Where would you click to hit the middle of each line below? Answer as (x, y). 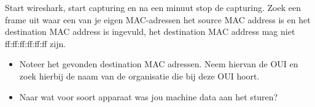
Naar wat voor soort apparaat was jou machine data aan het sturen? (149, 96)
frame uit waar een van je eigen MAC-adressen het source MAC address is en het (158, 19)
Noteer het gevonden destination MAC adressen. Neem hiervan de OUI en (159, 64)
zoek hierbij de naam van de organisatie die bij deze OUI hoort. (139, 76)
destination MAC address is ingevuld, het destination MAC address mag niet (150, 31)
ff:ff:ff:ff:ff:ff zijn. (36, 43)
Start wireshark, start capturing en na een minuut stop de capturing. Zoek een (153, 7)
